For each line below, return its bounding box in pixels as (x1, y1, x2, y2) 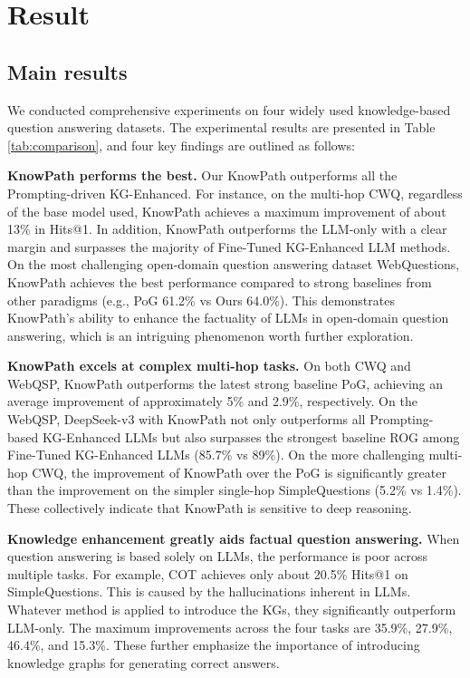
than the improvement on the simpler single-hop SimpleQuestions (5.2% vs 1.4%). (7, 480, 462, 499)
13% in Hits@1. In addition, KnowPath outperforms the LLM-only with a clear (7, 219, 447, 238)
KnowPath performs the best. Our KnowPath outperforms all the (7, 166, 398, 185)
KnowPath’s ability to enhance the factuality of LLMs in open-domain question (7, 308, 449, 327)
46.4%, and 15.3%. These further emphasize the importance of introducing (7, 635, 420, 654)
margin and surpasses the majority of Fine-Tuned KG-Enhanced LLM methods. (7, 237, 451, 256)
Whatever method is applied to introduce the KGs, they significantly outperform (7, 600, 456, 619)
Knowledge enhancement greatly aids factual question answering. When (7, 528, 460, 547)
